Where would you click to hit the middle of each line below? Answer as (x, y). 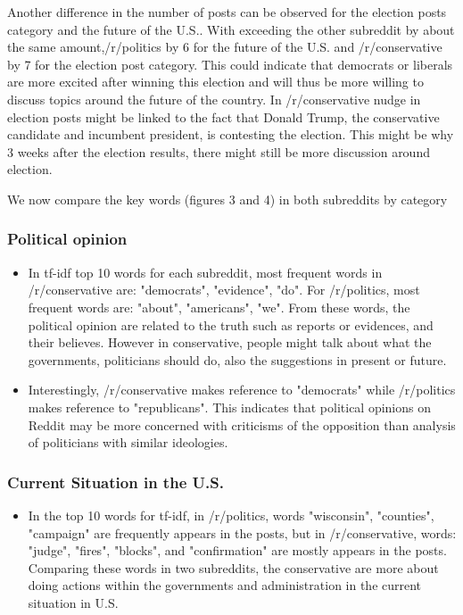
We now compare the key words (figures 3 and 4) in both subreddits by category (227, 199)
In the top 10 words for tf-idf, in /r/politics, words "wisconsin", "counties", (231, 515)
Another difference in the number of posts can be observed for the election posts (227, 12)
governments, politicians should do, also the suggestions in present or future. (237, 359)
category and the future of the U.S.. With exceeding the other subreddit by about (231, 29)
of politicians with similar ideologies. (128, 442)
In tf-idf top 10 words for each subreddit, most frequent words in (205, 272)
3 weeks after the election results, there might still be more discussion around (219, 151)
